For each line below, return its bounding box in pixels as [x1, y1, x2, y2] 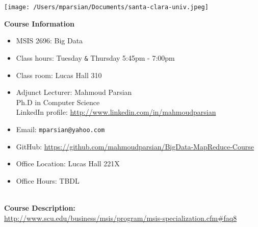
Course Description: [4, 202, 75, 213]
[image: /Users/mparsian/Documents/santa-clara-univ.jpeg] [4, 4, 209, 11]
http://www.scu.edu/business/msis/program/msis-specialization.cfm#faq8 [4, 212, 237, 223]
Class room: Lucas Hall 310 [16, 69, 102, 80]
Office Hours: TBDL [16, 175, 80, 186]
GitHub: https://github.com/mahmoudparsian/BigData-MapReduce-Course [16, 141, 254, 152]
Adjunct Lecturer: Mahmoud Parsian [16, 87, 132, 97]
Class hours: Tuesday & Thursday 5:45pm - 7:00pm [16, 52, 175, 63]
